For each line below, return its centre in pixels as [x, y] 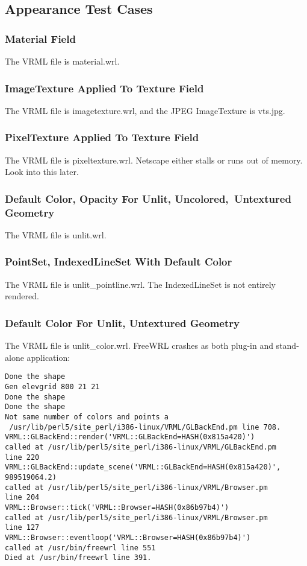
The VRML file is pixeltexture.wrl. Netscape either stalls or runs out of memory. [154, 160]
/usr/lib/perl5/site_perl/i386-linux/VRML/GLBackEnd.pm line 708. [145, 427]
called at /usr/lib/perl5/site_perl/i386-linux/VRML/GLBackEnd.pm [141, 447]
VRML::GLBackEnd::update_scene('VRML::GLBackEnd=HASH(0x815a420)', [143, 467]
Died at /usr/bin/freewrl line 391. [78, 558]
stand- [287, 345]
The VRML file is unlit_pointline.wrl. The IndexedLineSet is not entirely [141, 284]
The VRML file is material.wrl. [62, 61]
